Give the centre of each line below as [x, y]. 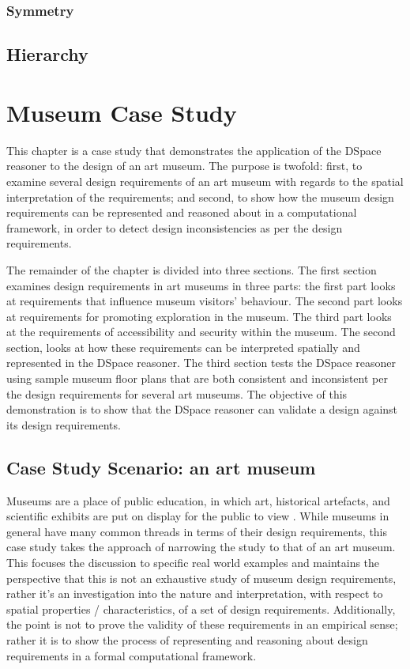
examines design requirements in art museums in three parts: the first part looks [201, 285]
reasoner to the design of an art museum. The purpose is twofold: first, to [184, 166]
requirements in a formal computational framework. [132, 655]
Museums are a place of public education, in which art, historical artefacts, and [198, 500]
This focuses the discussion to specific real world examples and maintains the [193, 563]
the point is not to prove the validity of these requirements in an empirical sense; [202, 624]
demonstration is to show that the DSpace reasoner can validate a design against [202, 409]
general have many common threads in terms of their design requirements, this [197, 531]
